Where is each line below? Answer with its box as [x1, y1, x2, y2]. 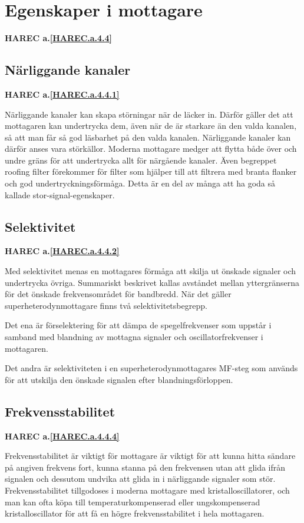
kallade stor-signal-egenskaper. [5, 188, 115, 201]
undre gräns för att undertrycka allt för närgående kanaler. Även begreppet [5, 154, 277, 166]
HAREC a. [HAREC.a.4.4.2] [5, 245, 120, 257]
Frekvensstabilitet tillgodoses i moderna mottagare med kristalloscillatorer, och [5, 484, 290, 496]
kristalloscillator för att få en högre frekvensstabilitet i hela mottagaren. [5, 507, 265, 519]
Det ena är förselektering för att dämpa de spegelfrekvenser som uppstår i [5, 319, 272, 331]
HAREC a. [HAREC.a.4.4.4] [5, 429, 120, 442]
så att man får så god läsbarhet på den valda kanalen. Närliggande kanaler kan [5, 131, 291, 143]
